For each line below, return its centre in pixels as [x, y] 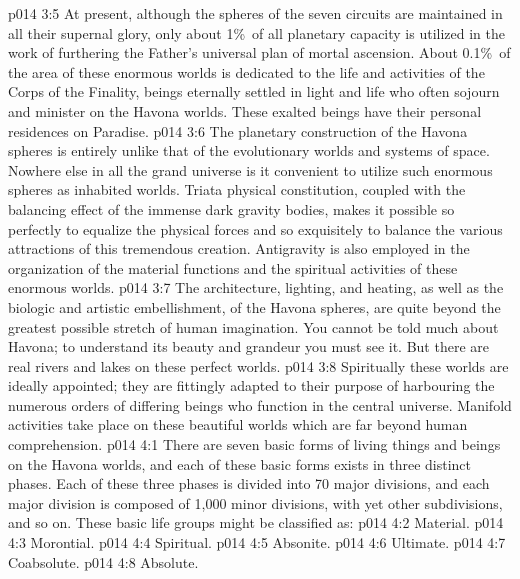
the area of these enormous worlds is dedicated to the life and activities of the [246, 71]
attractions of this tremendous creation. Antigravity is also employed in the [239, 248]
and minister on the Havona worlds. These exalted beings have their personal [245, 110]
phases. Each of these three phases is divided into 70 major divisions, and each [249, 483]
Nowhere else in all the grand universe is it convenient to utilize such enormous [250, 169]
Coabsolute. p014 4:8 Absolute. [103, 561]
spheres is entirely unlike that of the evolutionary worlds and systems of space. [249, 150]
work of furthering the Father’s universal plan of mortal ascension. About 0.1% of [259, 52]
